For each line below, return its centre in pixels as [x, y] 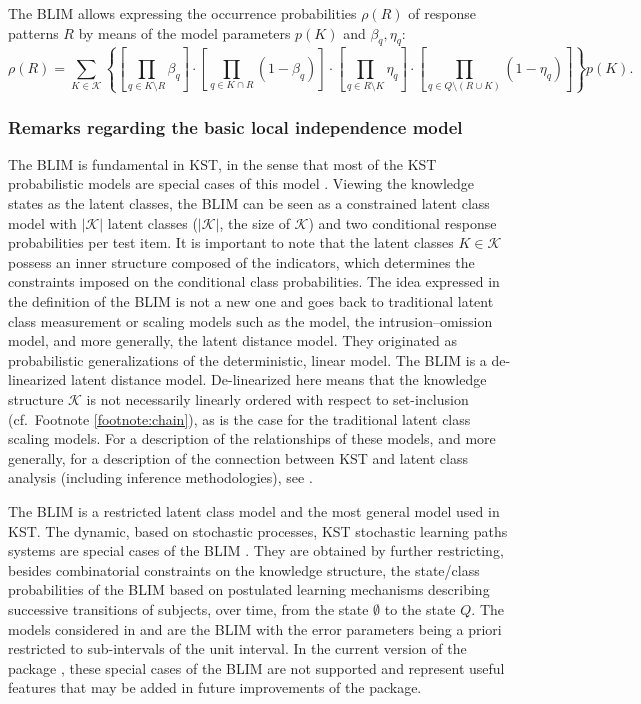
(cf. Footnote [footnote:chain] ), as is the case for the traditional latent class [239, 418]
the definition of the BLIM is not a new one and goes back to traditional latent [251, 301]
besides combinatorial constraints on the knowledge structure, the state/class [244, 569]
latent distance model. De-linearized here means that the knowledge [279, 379]
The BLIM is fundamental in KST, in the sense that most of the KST [222, 163]
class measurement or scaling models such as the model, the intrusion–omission [250, 320]
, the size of [254, 222]
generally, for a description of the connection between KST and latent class [238, 457]
